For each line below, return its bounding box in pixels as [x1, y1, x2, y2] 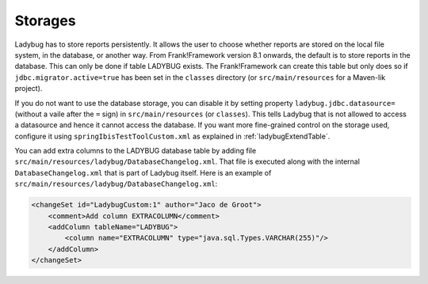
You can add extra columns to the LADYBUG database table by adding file [14, 146, 257, 156]
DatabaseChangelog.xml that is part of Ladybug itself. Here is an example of [14, 168, 272, 177]
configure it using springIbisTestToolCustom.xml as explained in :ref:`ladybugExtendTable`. [14, 131, 331, 141]
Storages [14, 12, 76, 29]
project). [14, 84, 43, 93]
